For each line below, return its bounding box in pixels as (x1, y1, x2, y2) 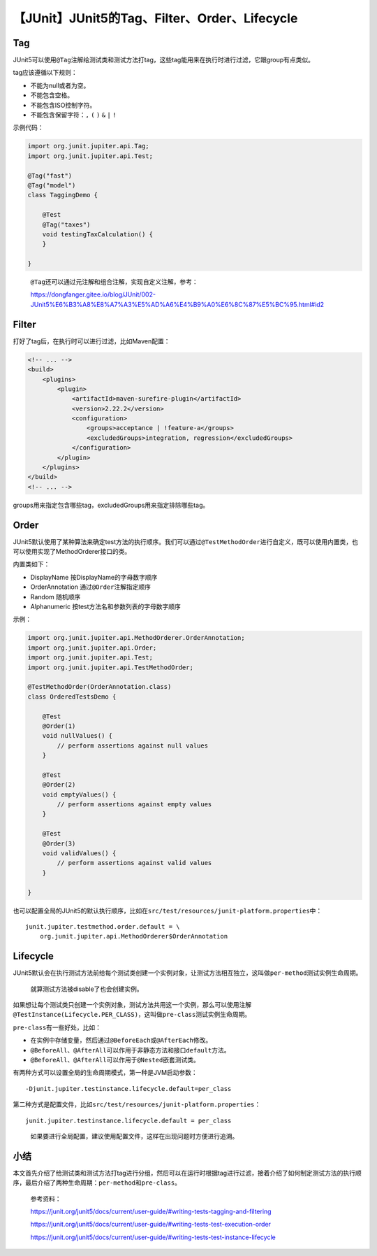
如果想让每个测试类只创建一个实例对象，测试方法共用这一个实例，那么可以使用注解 (13, 1001, 251, 1009)
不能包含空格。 (30, 91, 73, 99)
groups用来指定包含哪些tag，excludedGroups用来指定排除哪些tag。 (13, 501, 209, 509)
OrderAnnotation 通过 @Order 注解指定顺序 (30, 583, 151, 591)
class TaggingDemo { (27, 191, 98, 199)
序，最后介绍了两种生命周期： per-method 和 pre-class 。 (13, 1178, 182, 1187)
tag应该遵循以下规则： (13, 69, 78, 77)
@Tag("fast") (27, 171, 73, 180)
